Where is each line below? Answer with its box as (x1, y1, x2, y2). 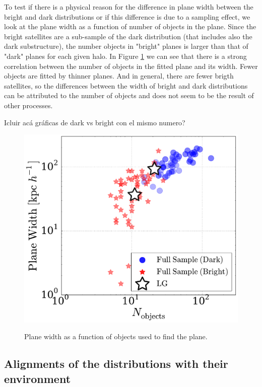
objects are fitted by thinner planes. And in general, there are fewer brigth (4, 70, 234, 81)
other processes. (4, 100, 53, 110)
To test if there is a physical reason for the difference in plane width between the (4, 2, 253, 12)
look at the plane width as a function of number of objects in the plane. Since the (4, 21, 256, 32)
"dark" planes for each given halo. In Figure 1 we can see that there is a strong (4, 50, 247, 61)
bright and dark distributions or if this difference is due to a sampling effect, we (4, 11, 250, 22)
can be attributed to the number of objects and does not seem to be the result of (4, 90, 254, 101)
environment (4, 370, 71, 386)
